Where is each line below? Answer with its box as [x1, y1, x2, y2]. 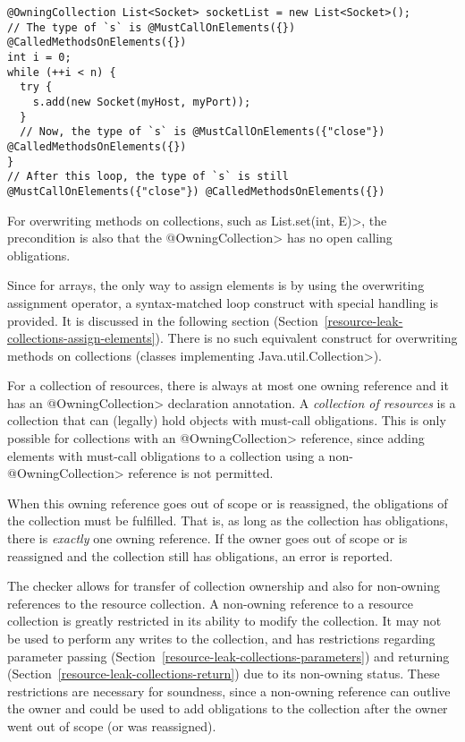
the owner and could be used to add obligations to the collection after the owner [7, 699, 448, 718]
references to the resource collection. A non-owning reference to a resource [7, 593, 413, 612]
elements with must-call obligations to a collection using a [7, 446, 325, 465]
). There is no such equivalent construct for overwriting [155, 328, 458, 347]
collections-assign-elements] [7, 328, 156, 347]
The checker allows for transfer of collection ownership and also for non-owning [7, 576, 440, 595]
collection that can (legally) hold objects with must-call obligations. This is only [7, 411, 446, 430]
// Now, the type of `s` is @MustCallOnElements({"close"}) [20, 125, 385, 139]
